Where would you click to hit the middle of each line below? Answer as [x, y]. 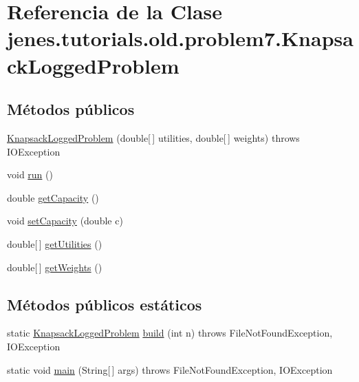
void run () [30, 174]
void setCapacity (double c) [65, 221]
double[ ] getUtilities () [55, 243]
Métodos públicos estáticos [105, 304]
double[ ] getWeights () [55, 267]
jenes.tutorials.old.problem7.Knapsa [180, 38]
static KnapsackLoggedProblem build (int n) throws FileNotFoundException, [170, 333]
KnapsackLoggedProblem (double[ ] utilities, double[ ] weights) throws [153, 137]
